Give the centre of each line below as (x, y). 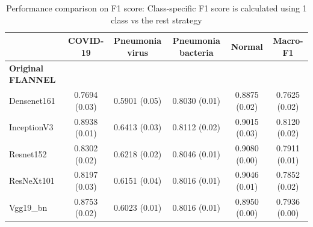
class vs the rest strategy (156, 20)
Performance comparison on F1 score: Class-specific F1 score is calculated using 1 (156, 8)
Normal (247, 46)
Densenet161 (32, 100)
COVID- (86, 41)
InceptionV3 (31, 127)
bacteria (196, 52)
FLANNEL (33, 80)
